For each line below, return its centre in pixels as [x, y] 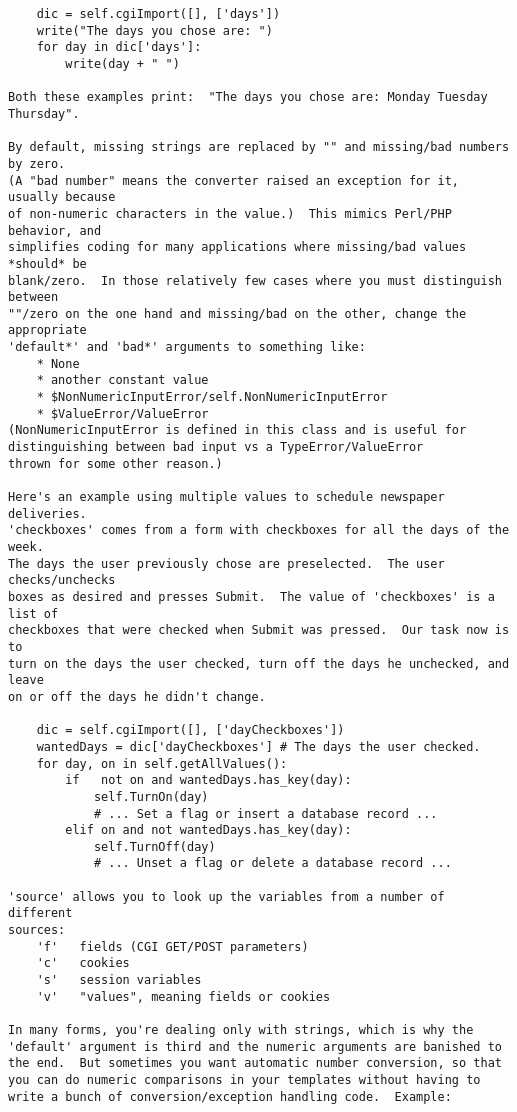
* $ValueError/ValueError [122, 413]
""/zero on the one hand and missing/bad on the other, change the [237, 313]
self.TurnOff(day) [154, 846]
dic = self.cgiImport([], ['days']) [158, 14]
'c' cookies [83, 963]
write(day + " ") [122, 63]
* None [58, 363]
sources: [37, 930]
